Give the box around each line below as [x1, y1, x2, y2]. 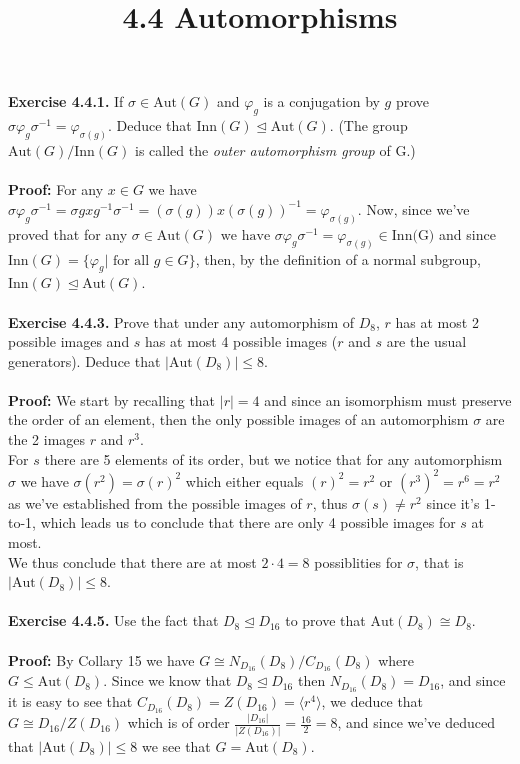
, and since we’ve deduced [337, 712, 496, 733]
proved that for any [8, 223, 128, 244]
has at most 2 [395, 311, 479, 332]
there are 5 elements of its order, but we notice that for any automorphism [44, 448, 503, 469]
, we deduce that [321, 691, 424, 712]
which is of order [127, 712, 230, 733]
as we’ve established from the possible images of [8, 492, 302, 513]
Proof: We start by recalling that [8, 389, 216, 410]
